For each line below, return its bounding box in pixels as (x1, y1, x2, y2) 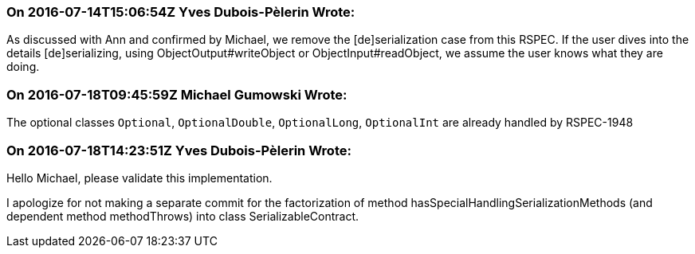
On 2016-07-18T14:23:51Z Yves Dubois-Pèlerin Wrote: (6, 142, 351, 158)
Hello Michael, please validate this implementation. (6, 170, 273, 185)
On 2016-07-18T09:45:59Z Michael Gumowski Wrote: (6, 86, 347, 103)
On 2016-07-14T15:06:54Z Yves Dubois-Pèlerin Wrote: (6, 4, 355, 20)
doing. (6, 60, 40, 74)
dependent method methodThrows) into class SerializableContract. (6, 209, 359, 223)
